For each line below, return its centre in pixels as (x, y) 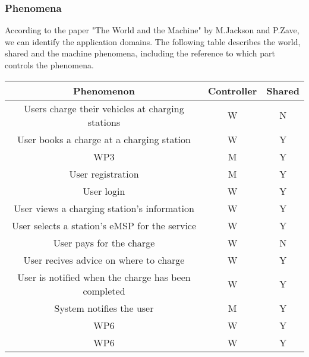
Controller (232, 90)
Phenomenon (104, 90)
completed (104, 290)
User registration (104, 173)
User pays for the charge (104, 242)
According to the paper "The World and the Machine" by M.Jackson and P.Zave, (152, 30)
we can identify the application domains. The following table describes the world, (153, 41)
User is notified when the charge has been (104, 277)
